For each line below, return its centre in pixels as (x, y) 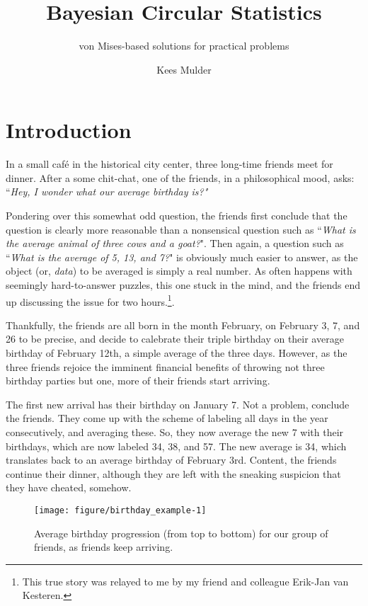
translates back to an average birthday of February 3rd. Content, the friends (171, 460)
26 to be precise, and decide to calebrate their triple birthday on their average (175, 339)
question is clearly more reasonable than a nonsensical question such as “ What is (181, 229)
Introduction (69, 130)
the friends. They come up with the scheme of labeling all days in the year (167, 418)
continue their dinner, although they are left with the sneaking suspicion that (173, 473)
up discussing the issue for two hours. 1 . (90, 300)
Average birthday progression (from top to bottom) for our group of (181, 533)
